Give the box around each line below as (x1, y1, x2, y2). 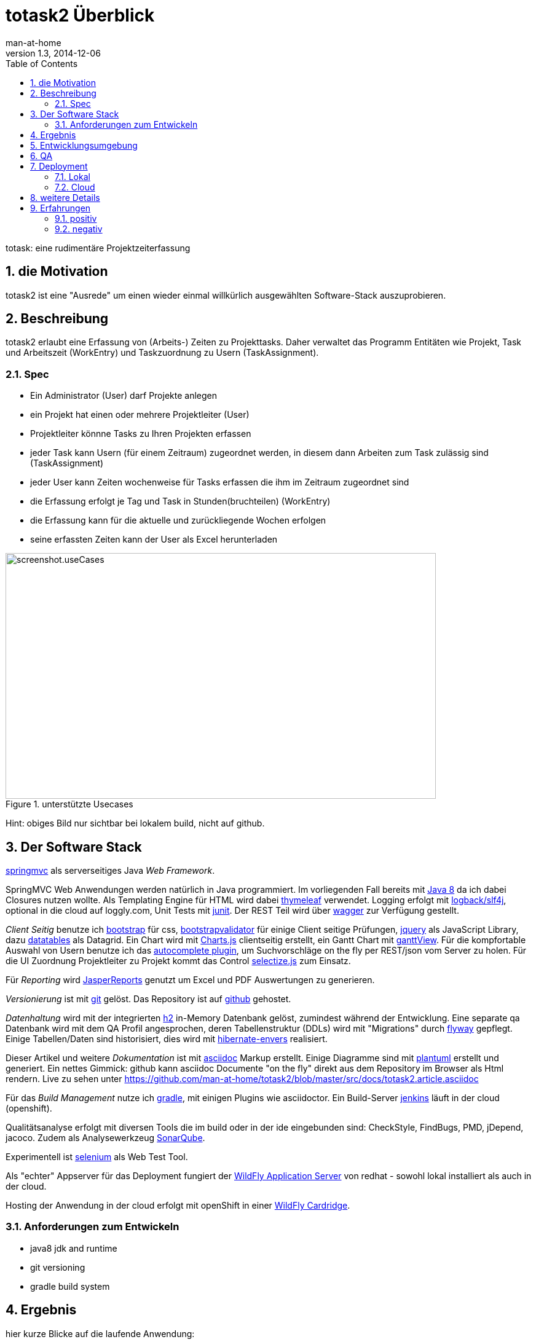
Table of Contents (6, 58, 78, 69)
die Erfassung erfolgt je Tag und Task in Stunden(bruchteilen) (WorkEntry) (30, 496, 331, 507)
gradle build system (30, 1281, 110, 1292)
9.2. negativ (55, 223, 103, 234)
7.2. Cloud (55, 181, 95, 192)
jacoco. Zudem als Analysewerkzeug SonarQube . (6, 1132, 205, 1144)
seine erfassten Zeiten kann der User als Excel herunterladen (30, 534, 278, 545)
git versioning (30, 1262, 85, 1273)
